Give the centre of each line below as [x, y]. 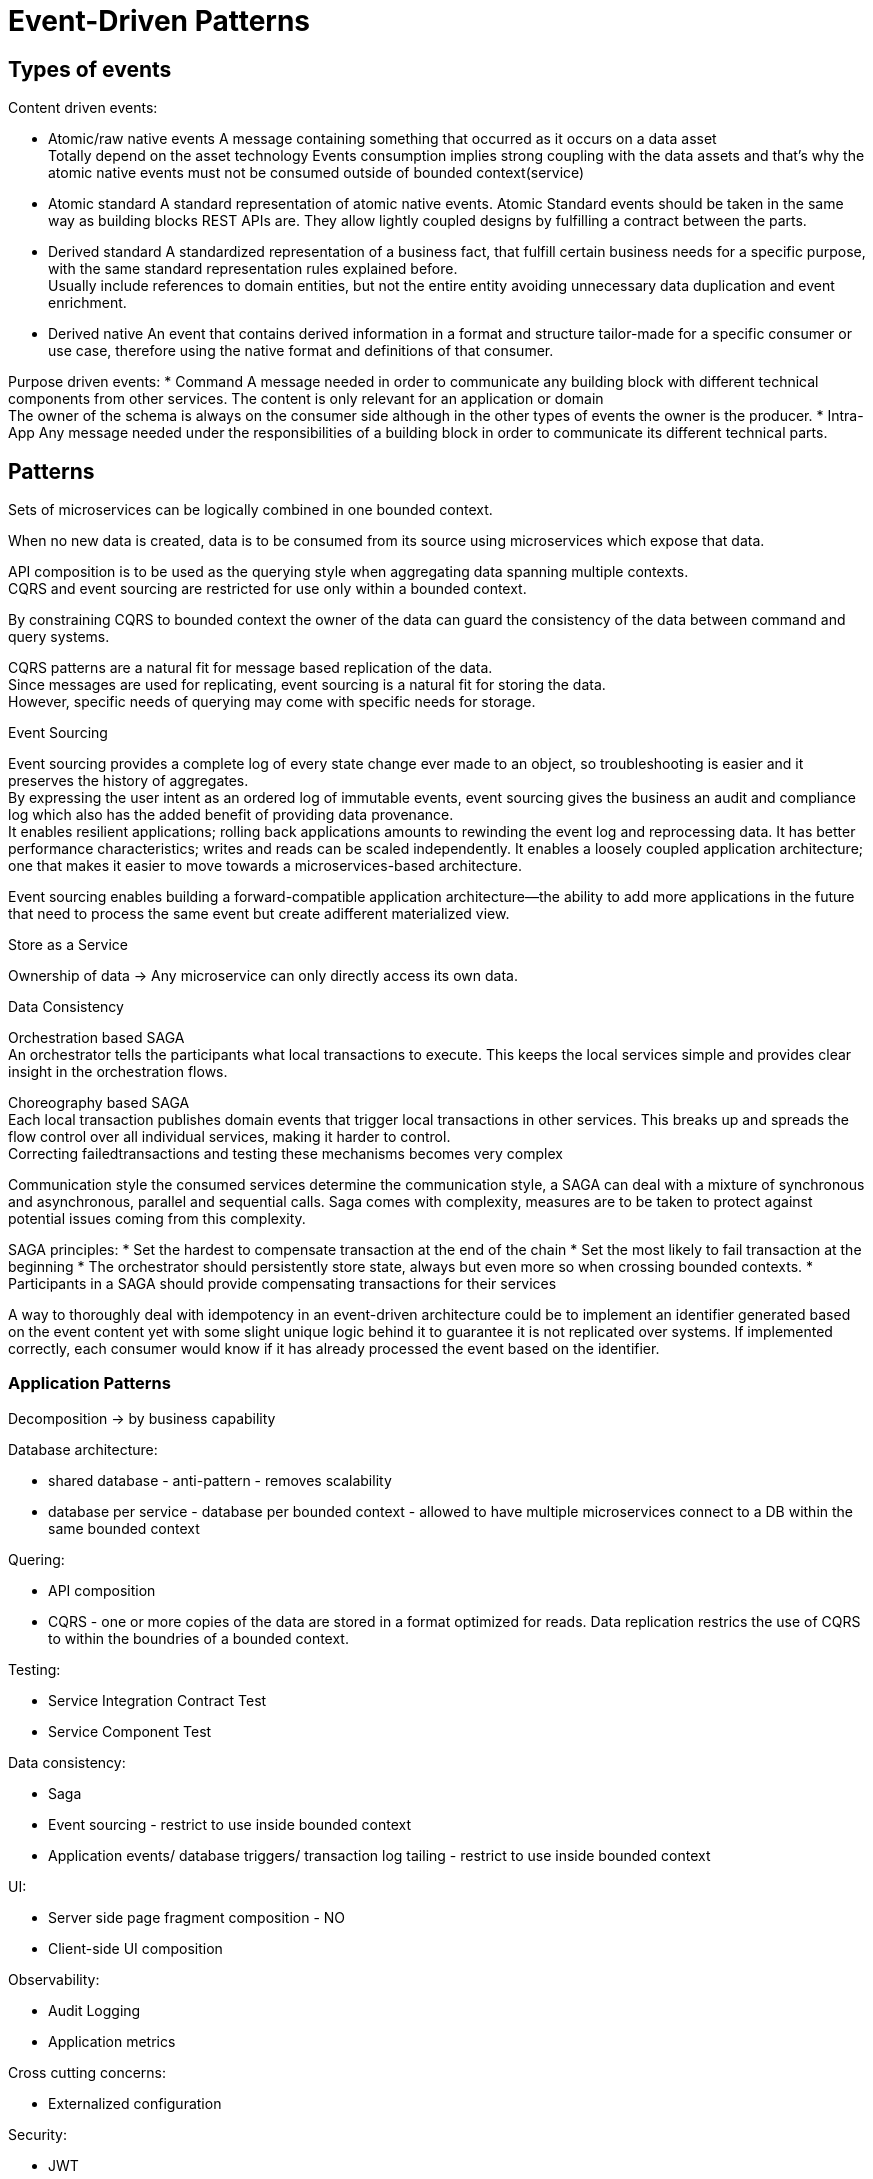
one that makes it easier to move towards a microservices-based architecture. [265, 866]
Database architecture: [83, 1449]
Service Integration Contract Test [157, 1700]
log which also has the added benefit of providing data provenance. [231, 815]
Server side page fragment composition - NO [197, 1917]
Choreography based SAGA [99, 1103]
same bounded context [124, 1528]
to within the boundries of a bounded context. [198, 1638]
